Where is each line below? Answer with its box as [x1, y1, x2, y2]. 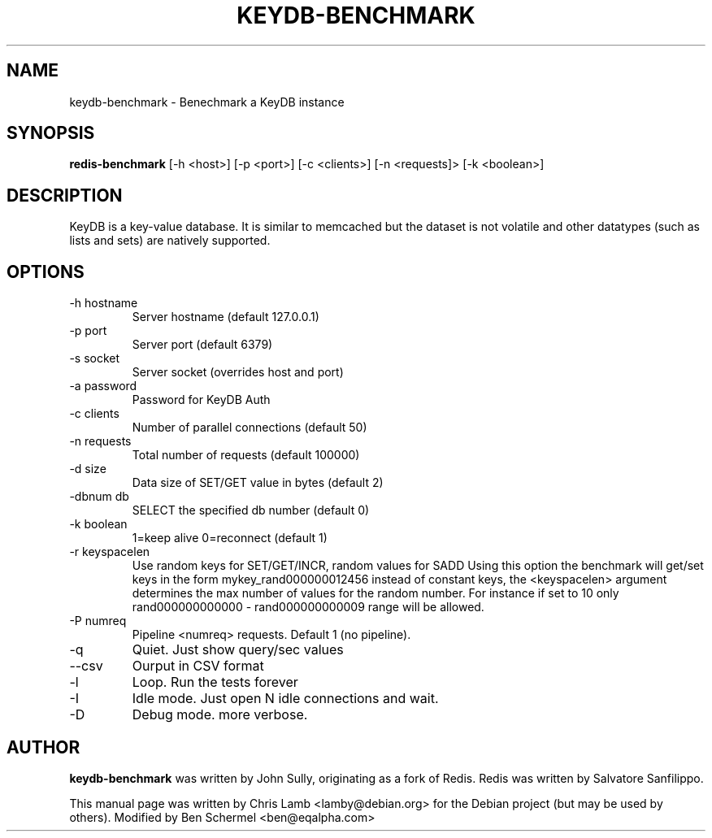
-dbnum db [69, 489, 129, 504]
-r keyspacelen [69, 545, 150, 559]
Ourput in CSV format [132, 658, 264, 675]
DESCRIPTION [7, 185, 123, 206]
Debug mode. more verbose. [132, 706, 308, 723]
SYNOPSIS [7, 123, 95, 144]
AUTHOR [7, 736, 80, 758]
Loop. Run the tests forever [132, 674, 298, 691]
